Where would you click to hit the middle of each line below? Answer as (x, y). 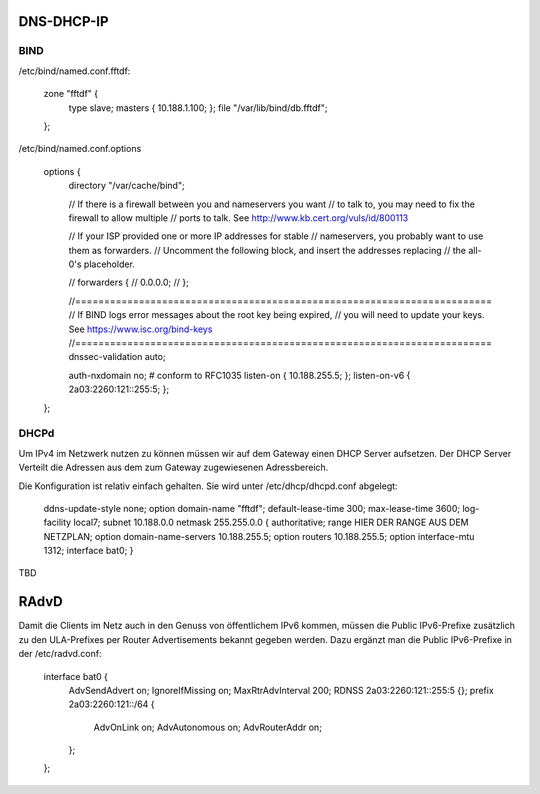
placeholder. (109, 264)
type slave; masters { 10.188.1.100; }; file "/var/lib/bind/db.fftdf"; (198, 107)
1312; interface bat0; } (88, 551)
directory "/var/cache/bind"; (126, 186)
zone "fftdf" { (71, 94)
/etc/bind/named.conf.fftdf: (74, 71)
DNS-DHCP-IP (63, 21)
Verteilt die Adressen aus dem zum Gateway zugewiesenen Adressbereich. (173, 467)
